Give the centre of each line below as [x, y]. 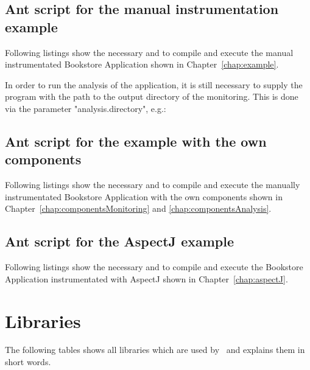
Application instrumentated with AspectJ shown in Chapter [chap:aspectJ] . [146, 278]
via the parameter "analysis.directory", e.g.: [86, 108]
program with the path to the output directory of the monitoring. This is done [152, 96]
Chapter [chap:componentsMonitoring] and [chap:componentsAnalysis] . [138, 208]
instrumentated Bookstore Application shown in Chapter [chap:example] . [142, 64]
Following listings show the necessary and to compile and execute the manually [153, 185]
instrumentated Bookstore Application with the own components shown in [144, 196]
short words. [28, 362]
